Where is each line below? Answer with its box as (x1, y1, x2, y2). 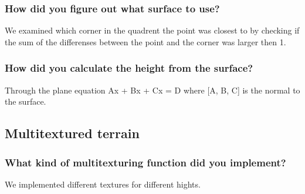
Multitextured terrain (5, 124, 140, 142)
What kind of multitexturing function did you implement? (5, 155, 286, 169)
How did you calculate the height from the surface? (5, 61, 253, 75)
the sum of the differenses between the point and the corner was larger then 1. (5, 35, 286, 48)
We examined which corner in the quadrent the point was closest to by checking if (5, 24, 300, 36)
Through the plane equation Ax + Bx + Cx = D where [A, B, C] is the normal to (5, 83, 300, 96)
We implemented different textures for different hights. (5, 178, 201, 190)
